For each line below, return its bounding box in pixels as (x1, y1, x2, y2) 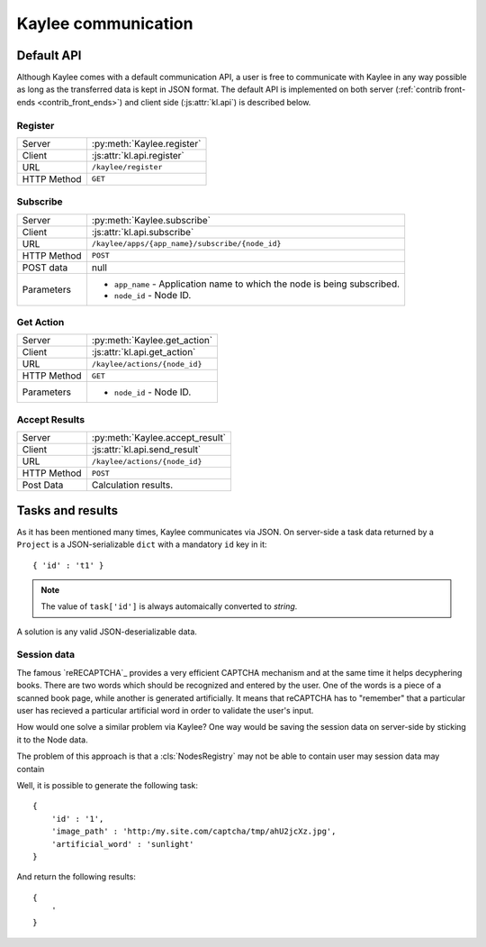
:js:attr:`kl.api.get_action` (91, 346, 196, 359)
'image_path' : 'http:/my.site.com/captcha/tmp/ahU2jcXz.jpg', (50, 826, 337, 837)
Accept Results (16, 413, 85, 425)
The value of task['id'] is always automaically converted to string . (40, 601, 298, 612)
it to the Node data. (16, 734, 89, 745)
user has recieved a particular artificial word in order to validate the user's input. (16, 706, 314, 716)
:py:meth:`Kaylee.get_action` (91, 334, 213, 347)
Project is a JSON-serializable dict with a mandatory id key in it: (16, 539, 267, 550)
